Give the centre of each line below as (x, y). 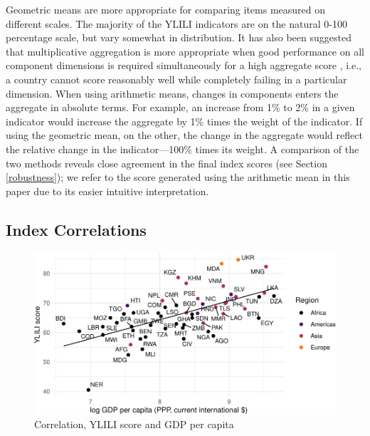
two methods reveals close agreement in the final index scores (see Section (166, 163)
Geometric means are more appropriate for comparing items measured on (165, 9)
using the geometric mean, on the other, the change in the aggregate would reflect (184, 135)
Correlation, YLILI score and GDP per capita (134, 424)
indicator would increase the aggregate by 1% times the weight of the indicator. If (184, 121)
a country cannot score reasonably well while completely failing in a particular (176, 79)
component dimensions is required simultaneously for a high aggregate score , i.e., (184, 65)
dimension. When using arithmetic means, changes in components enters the (172, 93)
